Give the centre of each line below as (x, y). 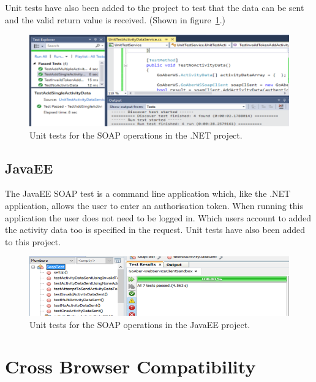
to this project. (33, 241)
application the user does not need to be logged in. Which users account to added (158, 217)
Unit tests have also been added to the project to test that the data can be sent (155, 7)
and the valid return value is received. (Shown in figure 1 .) (115, 19)
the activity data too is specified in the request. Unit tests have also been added (155, 230)
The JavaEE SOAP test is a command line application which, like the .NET (148, 193)
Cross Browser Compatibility (130, 366)
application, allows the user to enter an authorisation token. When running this (154, 205)
